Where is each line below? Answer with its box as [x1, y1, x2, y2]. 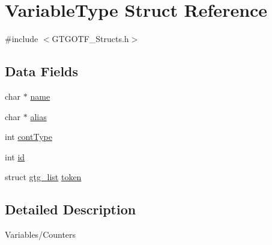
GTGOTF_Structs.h [52, 32, 129, 45]
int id [5, 150, 25, 163]
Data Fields [5, 62, 79, 80]
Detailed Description [5, 200, 136, 219]
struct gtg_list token [5, 171, 82, 183]
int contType [5, 130, 52, 143]
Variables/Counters [5, 228, 76, 241]
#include [5, 32, 38, 45]
